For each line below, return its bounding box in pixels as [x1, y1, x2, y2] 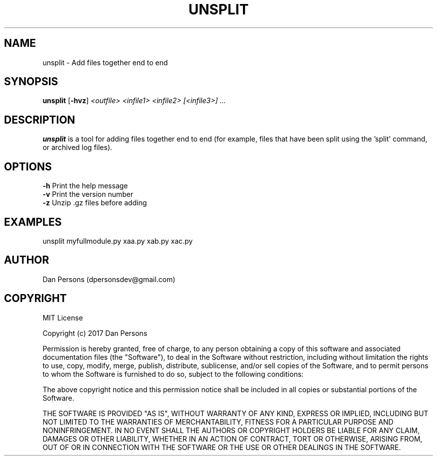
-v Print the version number [42, 190, 133, 199]
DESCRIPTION [4, 113, 75, 126]
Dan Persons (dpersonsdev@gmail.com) [42, 275, 176, 284]
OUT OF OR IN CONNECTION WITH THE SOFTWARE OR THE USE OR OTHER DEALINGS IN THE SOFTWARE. [42, 443, 401, 452]
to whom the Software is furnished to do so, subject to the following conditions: [42, 369, 304, 378]
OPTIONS [4, 160, 52, 173]
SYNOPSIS [4, 75, 58, 88]
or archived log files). [42, 143, 112, 152]
